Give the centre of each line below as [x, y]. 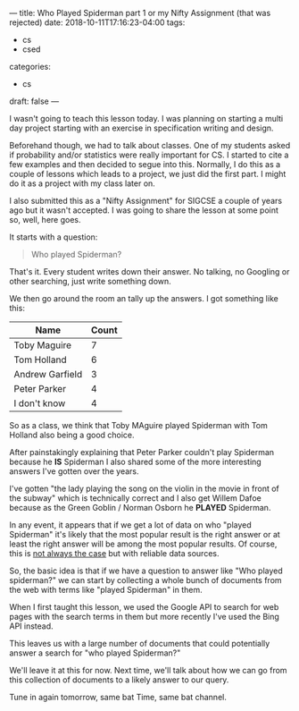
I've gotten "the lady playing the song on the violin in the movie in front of [144, 488]
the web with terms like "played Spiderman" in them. [106, 590]
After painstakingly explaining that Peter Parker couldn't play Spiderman [142, 452]
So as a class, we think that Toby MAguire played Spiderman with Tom [138, 425]
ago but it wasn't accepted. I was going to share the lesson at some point [144, 210]
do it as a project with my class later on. [83, 183]
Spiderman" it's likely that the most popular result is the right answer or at [145, 534]
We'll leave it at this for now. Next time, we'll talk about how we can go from [148, 670]
